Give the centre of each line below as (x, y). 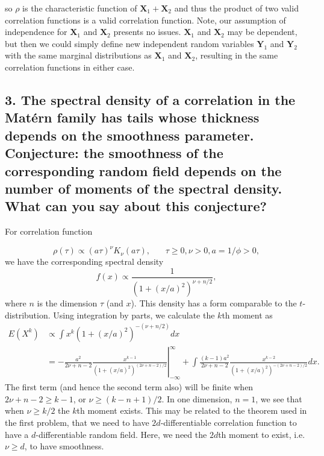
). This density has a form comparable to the (214, 303)
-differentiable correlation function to (229, 422)
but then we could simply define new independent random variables (129, 43)
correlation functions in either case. (70, 67)
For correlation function (49, 231)
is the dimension (67, 303)
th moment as (247, 315)
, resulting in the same (237, 55)
